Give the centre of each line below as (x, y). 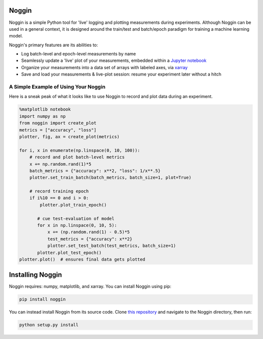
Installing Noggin (36, 275)
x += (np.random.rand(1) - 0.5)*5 (89, 232)
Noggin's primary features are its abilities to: (54, 45)
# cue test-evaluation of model (76, 218)
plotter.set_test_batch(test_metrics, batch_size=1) (112, 246)
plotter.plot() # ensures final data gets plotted (82, 259)
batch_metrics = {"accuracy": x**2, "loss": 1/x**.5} (95, 171)
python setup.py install (49, 325)
